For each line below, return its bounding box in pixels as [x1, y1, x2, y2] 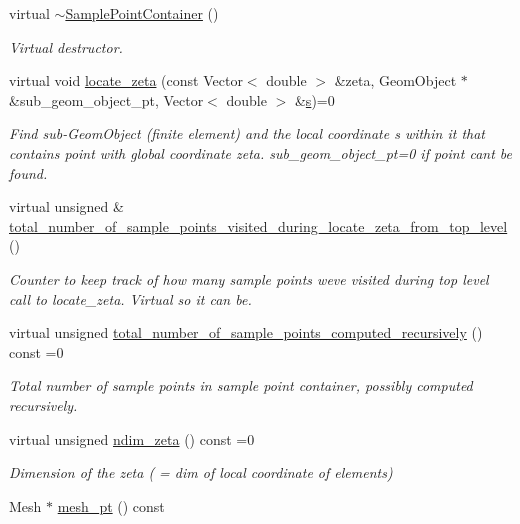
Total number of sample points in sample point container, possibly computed [9, 375, 473, 396]
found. [9, 162, 48, 183]
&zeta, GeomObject [334, 70, 457, 91]
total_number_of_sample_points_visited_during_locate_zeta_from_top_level [9, 215, 508, 236]
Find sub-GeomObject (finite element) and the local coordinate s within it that [9, 123, 486, 144]
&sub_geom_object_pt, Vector [9, 89, 204, 110]
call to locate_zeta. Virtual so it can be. [9, 288, 252, 309]
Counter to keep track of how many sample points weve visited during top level [9, 268, 489, 289]
